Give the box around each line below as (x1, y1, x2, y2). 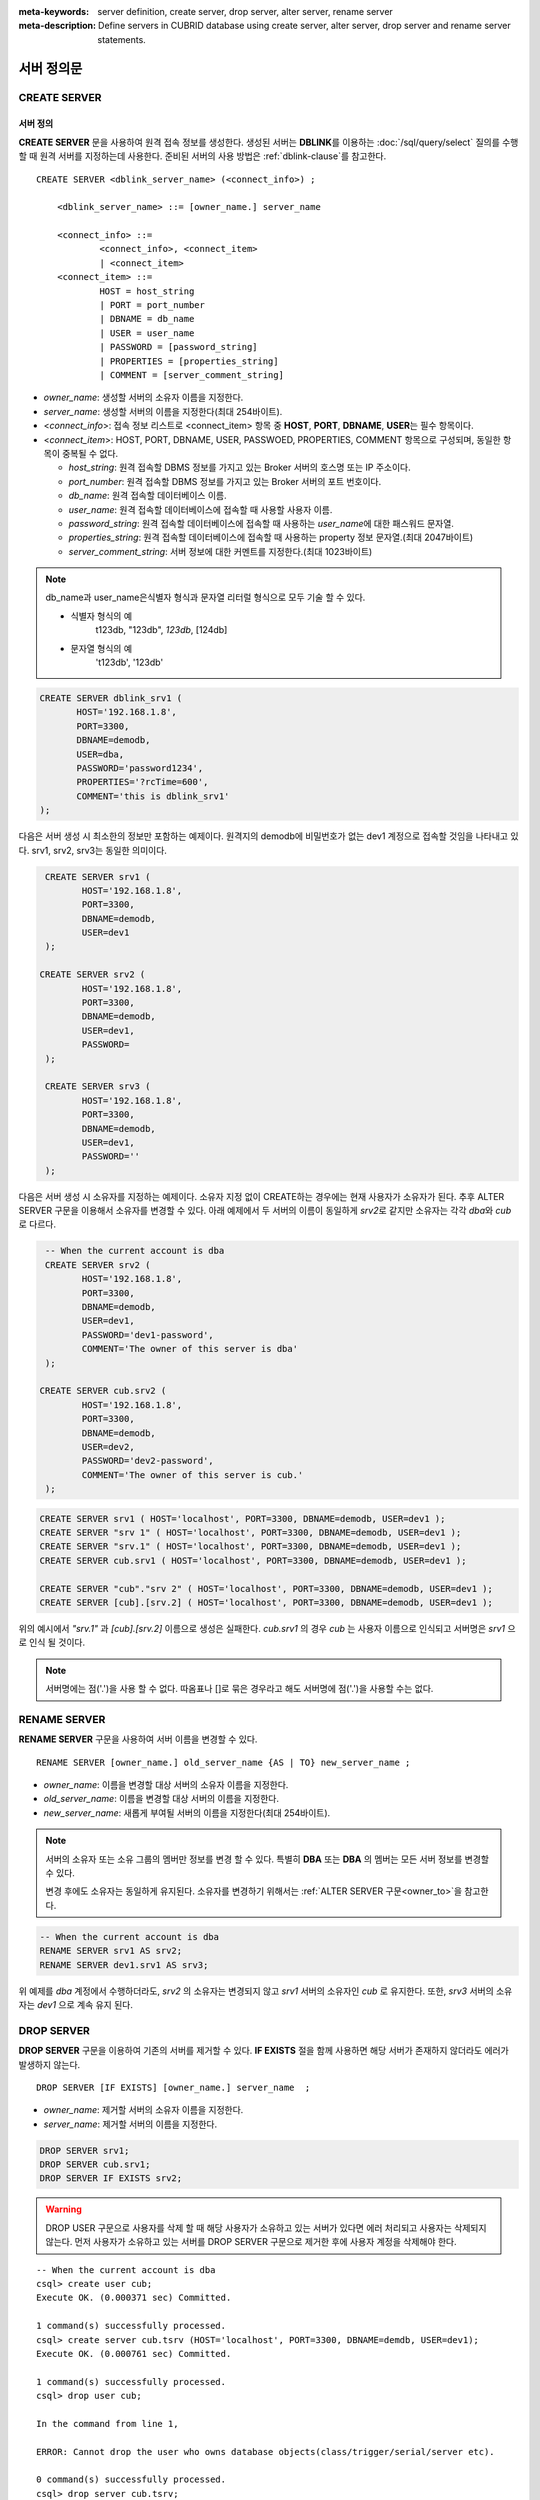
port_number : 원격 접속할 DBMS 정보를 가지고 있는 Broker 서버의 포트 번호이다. (68, 475, 382, 487)
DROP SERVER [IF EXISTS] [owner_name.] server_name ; (36, 2081, 311, 2093)
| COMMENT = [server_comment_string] (99, 370, 285, 380)
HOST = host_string (99, 285, 195, 297)
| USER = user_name (99, 327, 195, 339)
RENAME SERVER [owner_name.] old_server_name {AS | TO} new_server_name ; (36, 1756, 411, 1768)
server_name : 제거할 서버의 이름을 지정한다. (43, 2118, 218, 2130)
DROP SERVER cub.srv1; (39, 2159, 151, 2170)
